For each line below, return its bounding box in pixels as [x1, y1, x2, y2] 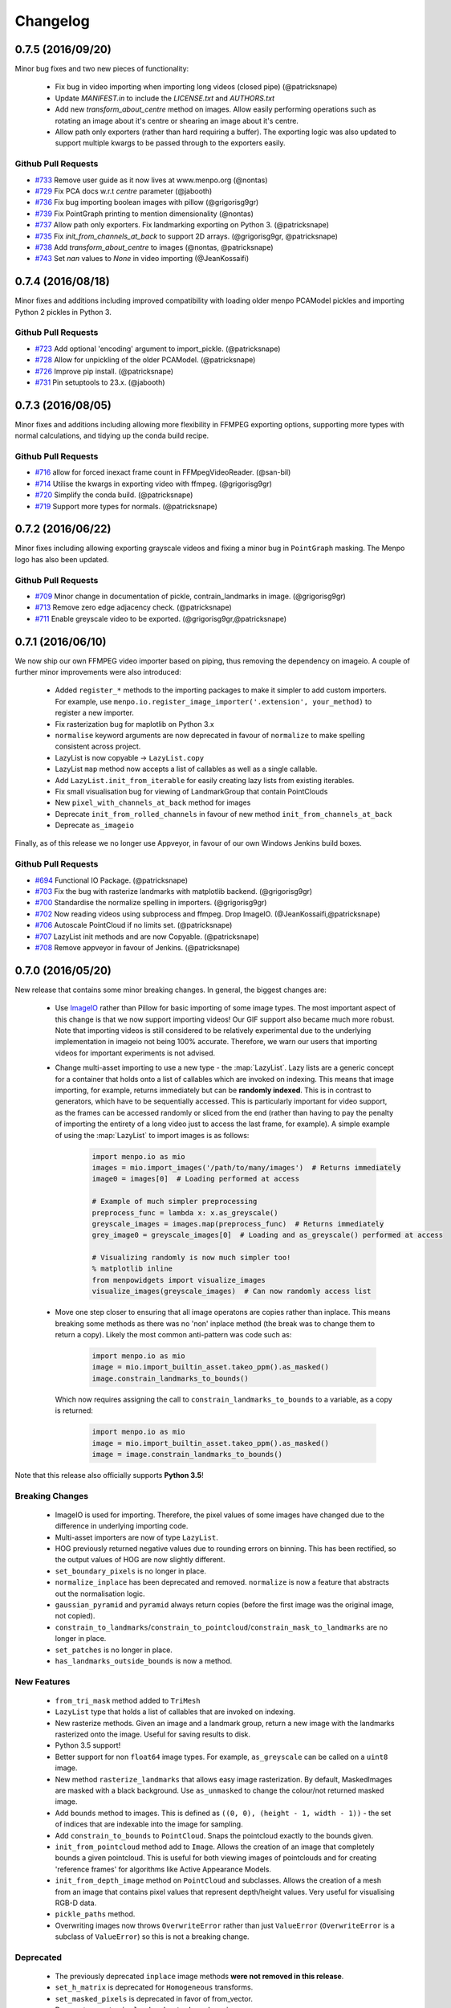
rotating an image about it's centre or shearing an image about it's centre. [55, 116, 299, 125]
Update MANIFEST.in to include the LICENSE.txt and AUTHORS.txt [55, 93, 275, 103]
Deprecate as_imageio [55, 820, 134, 831]
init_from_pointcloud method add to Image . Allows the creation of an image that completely [55, 1842, 375, 1851]
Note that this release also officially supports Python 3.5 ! [14, 1470, 204, 1479]
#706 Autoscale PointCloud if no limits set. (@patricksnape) [35, 920, 233, 930]
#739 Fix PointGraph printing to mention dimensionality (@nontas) [35, 209, 254, 218]
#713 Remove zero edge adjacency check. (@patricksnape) [35, 602, 232, 612]
